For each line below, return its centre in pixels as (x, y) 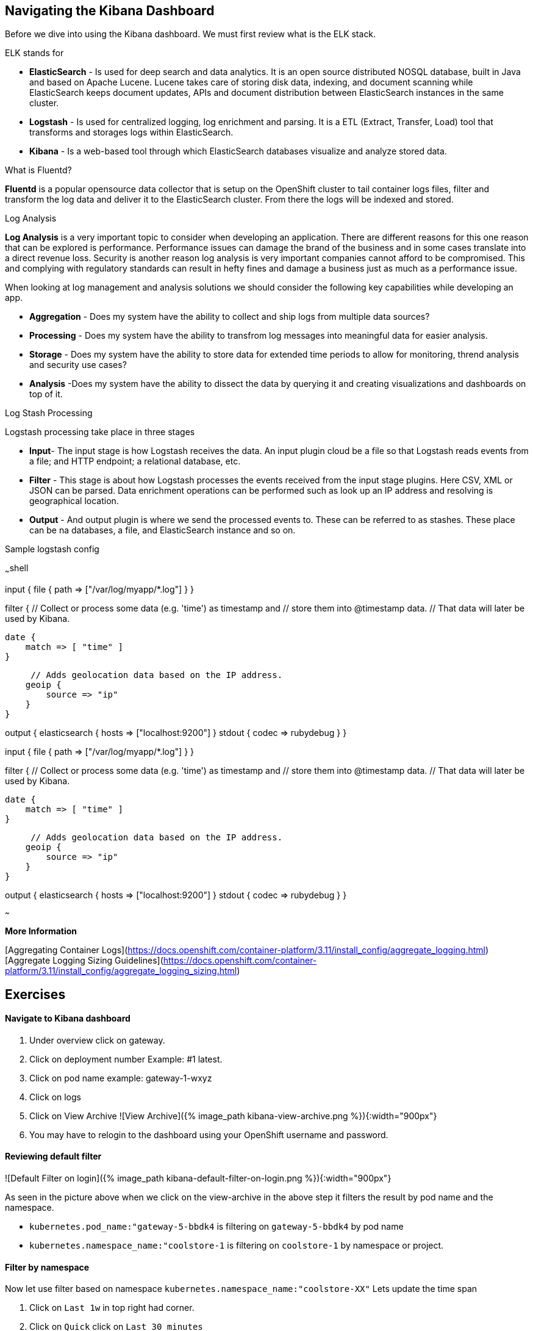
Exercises (35, 994)
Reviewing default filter (53, 1156)
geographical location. (74, 501)
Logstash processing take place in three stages (100, 432)
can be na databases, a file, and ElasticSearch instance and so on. (163, 530)
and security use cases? (78, 365)
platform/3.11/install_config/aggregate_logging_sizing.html (121, 971)
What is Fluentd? (38, 170)
